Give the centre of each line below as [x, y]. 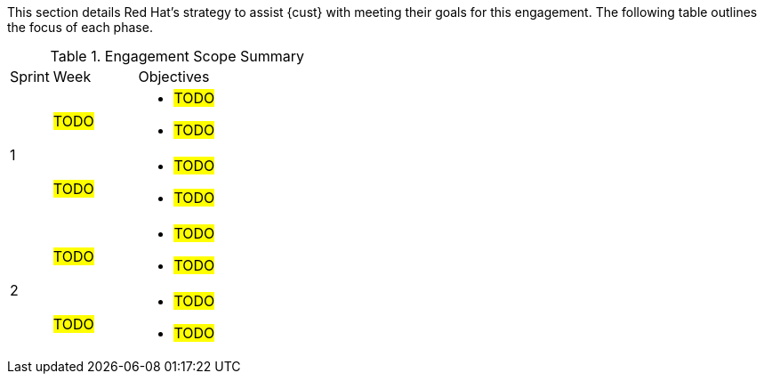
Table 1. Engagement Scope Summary [177, 56]
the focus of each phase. [80, 27]
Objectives [174, 77]
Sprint [30, 77]
